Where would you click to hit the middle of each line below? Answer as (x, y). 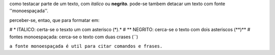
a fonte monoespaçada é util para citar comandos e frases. (86, 46)
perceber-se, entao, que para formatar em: (54, 20)
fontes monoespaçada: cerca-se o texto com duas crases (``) (74, 37)
